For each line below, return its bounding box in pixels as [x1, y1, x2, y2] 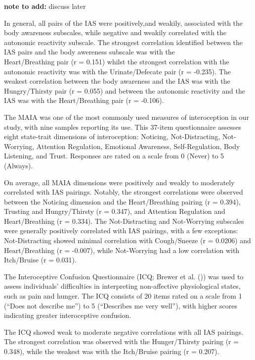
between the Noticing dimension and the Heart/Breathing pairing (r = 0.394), [4, 196, 241, 206]
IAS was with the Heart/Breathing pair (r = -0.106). [4, 95, 164, 105]
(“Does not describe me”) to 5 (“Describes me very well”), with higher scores [4, 300, 237, 310]
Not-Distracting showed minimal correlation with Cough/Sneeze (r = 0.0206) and [4, 235, 251, 246]
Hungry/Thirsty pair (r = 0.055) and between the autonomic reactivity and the [4, 85, 245, 96]
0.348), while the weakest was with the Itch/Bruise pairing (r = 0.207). [4, 346, 219, 356]
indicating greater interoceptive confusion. [4, 310, 131, 320]
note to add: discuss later [4, 1, 86, 11]
